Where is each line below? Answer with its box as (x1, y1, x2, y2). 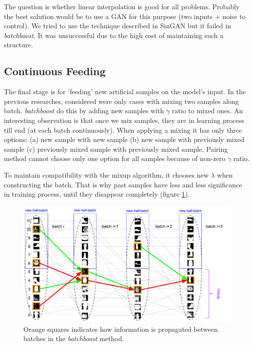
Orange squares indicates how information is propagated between (23, 324, 218, 334)
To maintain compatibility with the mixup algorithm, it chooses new (4, 169, 209, 180)
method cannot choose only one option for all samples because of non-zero (4, 153, 226, 163)
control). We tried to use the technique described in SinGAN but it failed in (4, 20, 231, 31)
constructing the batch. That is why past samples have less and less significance (4, 179, 242, 189)
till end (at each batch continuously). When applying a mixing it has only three (4, 124, 242, 135)
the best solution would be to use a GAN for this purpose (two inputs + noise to (4, 11, 246, 21)
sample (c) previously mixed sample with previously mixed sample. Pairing (4, 143, 228, 154)
